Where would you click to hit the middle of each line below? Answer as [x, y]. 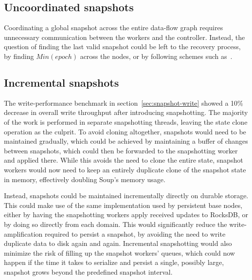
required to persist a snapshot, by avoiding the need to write [135, 233]
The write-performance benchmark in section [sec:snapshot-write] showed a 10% [124, 103]
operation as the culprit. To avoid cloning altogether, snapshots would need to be [125, 131]
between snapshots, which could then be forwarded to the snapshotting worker [121, 150]
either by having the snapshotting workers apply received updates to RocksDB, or [126, 215]
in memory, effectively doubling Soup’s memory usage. [85, 179]
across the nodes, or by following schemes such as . [156, 56]
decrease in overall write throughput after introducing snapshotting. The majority [126, 112]
